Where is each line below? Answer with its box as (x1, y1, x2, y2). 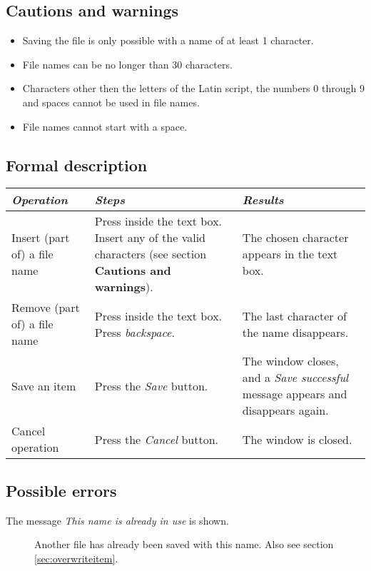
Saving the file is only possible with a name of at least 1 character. (22, 33, 314, 48)
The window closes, (242, 353, 339, 370)
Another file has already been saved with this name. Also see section (34, 537, 334, 552)
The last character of (242, 307, 347, 324)
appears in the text (242, 246, 338, 263)
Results (242, 191, 284, 208)
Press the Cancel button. (94, 430, 219, 448)
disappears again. (242, 402, 329, 419)
